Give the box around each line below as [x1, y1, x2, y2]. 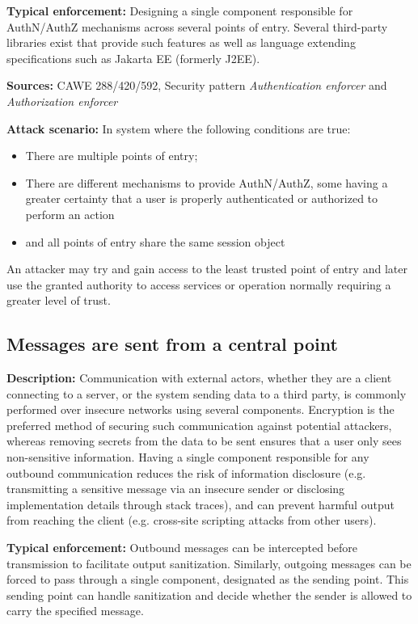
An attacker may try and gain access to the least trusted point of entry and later [6, 260, 407, 277]
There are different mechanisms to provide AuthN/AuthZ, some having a [25, 174, 388, 191]
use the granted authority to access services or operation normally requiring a [6, 276, 391, 293]
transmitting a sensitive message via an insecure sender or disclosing [6, 480, 345, 497]
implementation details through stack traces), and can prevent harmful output [6, 495, 395, 512]
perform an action [25, 205, 115, 222]
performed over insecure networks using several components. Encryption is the [6, 401, 395, 418]
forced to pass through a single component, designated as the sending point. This [6, 571, 409, 588]
